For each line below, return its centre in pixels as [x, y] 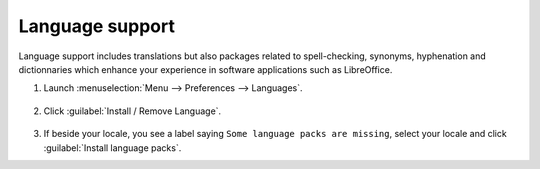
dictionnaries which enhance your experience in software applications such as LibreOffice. [205, 69]
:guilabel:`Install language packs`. [112, 147]
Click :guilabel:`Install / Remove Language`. [132, 111]
